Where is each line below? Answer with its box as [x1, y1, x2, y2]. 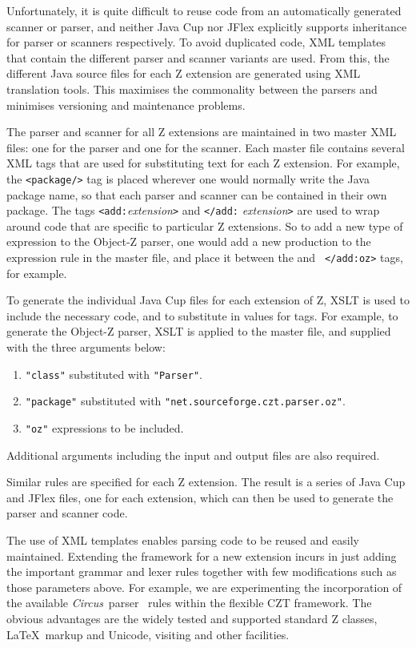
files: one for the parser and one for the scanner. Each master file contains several [6, 139, 405, 155]
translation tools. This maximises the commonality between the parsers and [6, 80, 378, 97]
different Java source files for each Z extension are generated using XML [6, 65, 361, 82]
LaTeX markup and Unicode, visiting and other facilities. [6, 626, 290, 642]
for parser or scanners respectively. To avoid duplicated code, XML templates [6, 34, 386, 50]
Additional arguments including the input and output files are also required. [6, 446, 380, 463]
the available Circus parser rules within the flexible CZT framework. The [6, 594, 372, 611]
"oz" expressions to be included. [25, 419, 184, 436]
